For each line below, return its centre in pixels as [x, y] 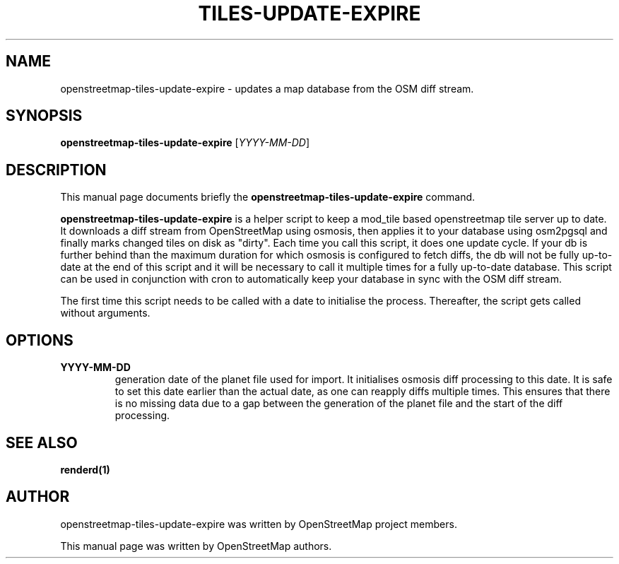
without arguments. [105, 313]
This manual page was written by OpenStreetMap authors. [196, 546]
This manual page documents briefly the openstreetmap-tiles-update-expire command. [268, 197]
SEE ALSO [42, 442]
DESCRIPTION [56, 170]
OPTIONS [40, 340]
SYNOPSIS [44, 116]
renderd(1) [85, 469]
